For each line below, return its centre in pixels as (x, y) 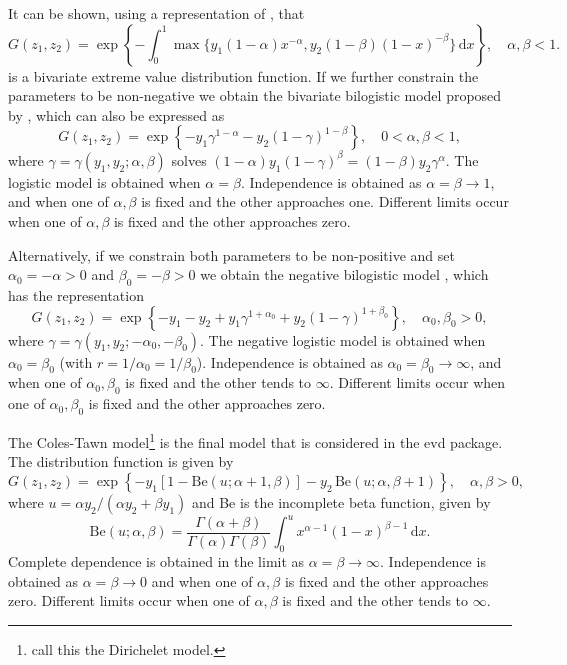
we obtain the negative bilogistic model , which (344, 274)
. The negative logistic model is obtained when (343, 339)
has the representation (76, 295)
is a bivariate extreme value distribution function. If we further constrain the (243, 75)
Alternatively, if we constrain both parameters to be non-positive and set (231, 254)
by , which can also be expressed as (116, 114)
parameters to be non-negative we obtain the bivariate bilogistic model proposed (255, 95)
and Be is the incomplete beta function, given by (341, 501)
